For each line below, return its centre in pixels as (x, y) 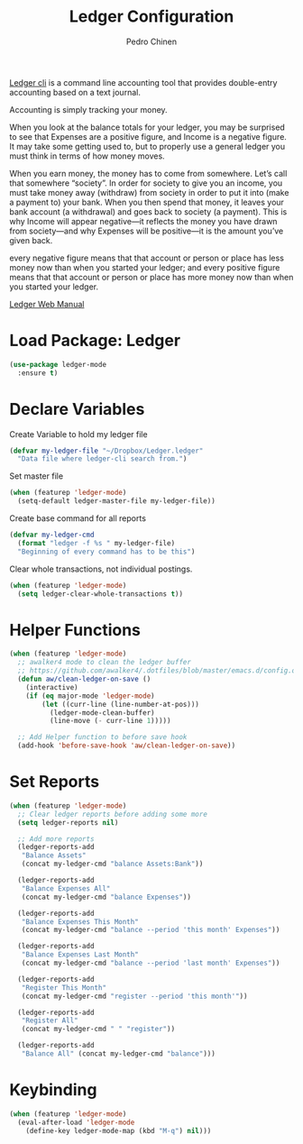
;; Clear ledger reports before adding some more (112, 814)
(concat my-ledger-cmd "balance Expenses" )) (106, 897)
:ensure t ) (38, 373)
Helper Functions (75, 630)
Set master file (37, 476)
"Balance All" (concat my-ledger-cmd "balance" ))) (119, 1054)
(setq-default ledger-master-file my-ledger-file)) (117, 501)
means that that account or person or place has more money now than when (151, 277)
